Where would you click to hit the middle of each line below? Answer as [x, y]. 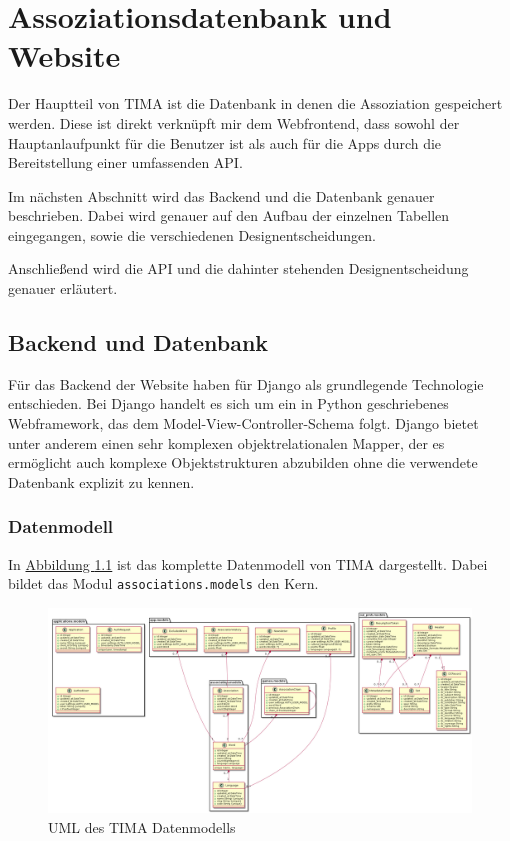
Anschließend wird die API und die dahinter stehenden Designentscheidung [238, 268]
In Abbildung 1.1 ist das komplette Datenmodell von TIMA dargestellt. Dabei [248, 563]
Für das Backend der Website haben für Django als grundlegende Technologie [246, 383]
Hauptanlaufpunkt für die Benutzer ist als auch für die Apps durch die [225, 142]
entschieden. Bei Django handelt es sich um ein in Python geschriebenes [228, 403]
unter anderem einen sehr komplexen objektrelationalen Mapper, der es [226, 442]
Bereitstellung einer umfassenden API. [125, 162]
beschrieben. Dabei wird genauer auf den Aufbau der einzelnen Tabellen [229, 215]
